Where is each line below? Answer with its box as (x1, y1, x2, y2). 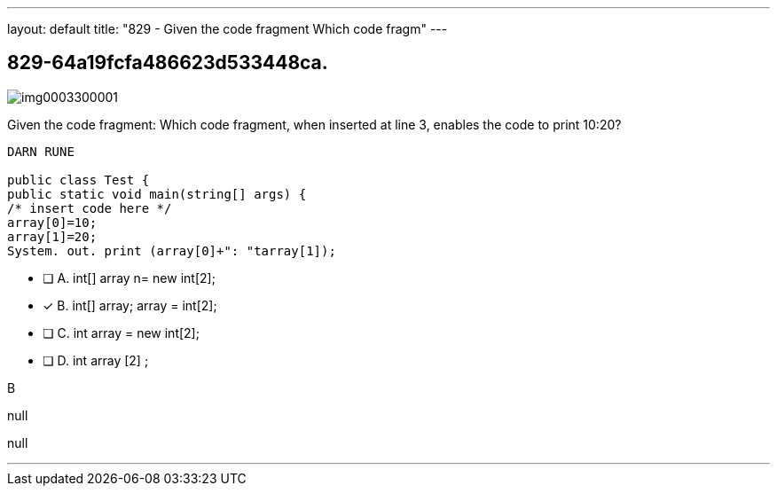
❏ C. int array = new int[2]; (43, 325, 200, 340)
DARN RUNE (7, 144, 75, 159)
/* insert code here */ (7, 200, 172, 215)
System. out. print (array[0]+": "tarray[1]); (7, 243, 336, 258)
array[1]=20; (7, 229, 98, 244)
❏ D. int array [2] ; (43, 352, 149, 368)
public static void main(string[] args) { (7, 186, 307, 201)
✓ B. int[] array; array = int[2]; (43, 297, 217, 313)
